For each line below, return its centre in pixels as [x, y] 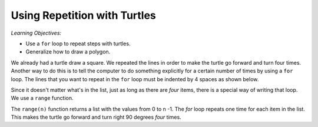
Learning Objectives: [36, 33]
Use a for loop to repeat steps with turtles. [78, 44]
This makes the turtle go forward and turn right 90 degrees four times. [96, 117]
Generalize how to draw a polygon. [68, 52]
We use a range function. [42, 98]
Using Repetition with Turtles [83, 15]
